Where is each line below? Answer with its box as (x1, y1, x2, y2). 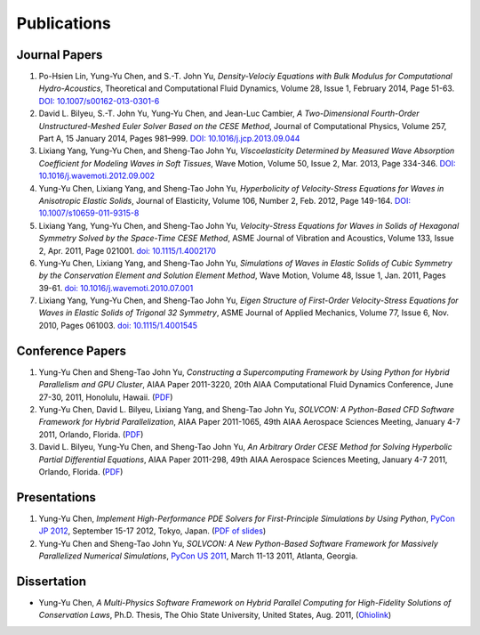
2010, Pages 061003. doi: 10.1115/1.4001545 (38, 320, 198, 330)
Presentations (16, 490, 97, 505)
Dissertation (16, 574, 87, 589)
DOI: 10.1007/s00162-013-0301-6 (38, 95, 160, 106)
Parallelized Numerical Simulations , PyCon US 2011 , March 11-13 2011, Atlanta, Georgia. (38, 550, 358, 561)
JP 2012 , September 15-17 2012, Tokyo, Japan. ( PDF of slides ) (38, 525, 267, 536)
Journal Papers (16, 47, 103, 62)
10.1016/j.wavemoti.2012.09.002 (38, 170, 156, 182)
